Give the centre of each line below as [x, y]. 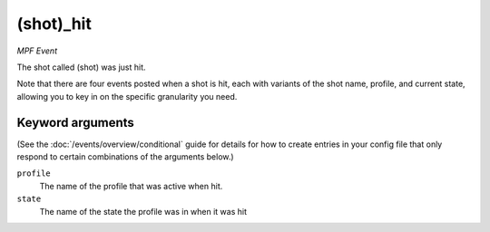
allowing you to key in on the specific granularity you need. [127, 96]
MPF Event [37, 51]
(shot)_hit [54, 24]
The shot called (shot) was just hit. [81, 67]
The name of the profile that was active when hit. [131, 186]
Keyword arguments [76, 122]
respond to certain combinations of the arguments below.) [126, 157]
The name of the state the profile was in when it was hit [143, 211]
